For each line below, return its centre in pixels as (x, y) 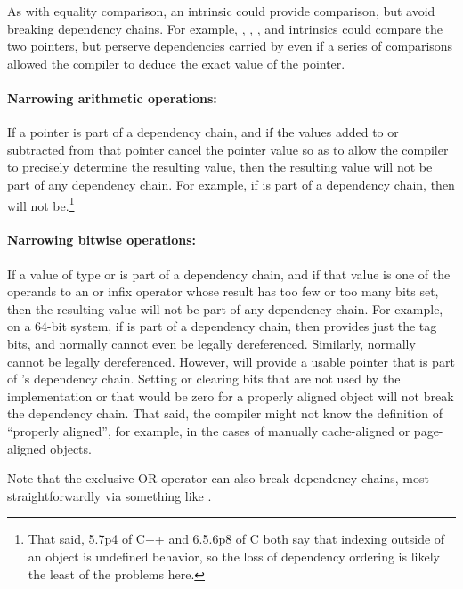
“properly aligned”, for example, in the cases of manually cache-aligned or (209, 430)
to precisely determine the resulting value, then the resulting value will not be (220, 167)
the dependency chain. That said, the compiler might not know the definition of (225, 413)
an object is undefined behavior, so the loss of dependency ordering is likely (234, 556)
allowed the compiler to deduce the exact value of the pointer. (176, 63)
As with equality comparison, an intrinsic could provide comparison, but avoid (221, 11)
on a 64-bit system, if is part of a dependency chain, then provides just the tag (222, 326)
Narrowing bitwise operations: (102, 240)
